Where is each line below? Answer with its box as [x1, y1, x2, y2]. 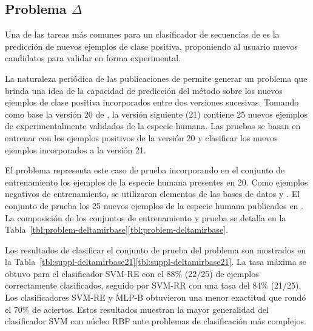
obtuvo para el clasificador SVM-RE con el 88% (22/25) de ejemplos [5, 267, 259, 279]
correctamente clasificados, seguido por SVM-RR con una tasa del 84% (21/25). [5, 279, 301, 292]
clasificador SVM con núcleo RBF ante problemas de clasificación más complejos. [5, 315, 306, 327]
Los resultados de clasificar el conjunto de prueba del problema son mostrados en [5, 243, 306, 256]
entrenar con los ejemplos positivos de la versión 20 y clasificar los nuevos [5, 131, 278, 144]
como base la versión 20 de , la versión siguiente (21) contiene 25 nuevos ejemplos [5, 107, 308, 120]
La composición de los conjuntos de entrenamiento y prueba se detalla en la [5, 211, 286, 224]
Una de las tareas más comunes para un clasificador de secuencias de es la [5, 28, 280, 41]
